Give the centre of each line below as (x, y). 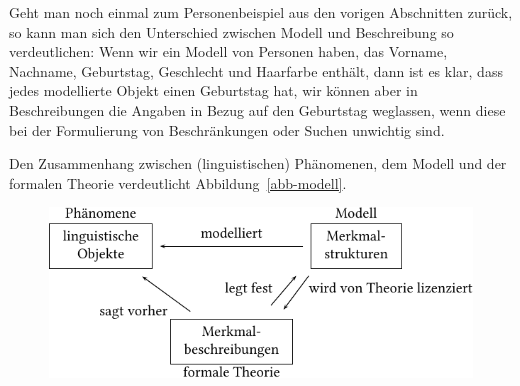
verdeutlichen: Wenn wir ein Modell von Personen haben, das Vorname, (228, 51)
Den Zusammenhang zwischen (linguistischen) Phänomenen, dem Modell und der (258, 163)
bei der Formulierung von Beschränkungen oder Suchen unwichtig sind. (227, 129)
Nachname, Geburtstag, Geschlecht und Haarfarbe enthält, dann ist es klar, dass (256, 70)
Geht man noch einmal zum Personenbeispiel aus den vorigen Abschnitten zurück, (261, 12)
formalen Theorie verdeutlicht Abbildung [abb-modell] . (178, 182)
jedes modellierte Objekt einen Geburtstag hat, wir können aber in (213, 90)
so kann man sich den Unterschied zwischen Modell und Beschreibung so (231, 31)
